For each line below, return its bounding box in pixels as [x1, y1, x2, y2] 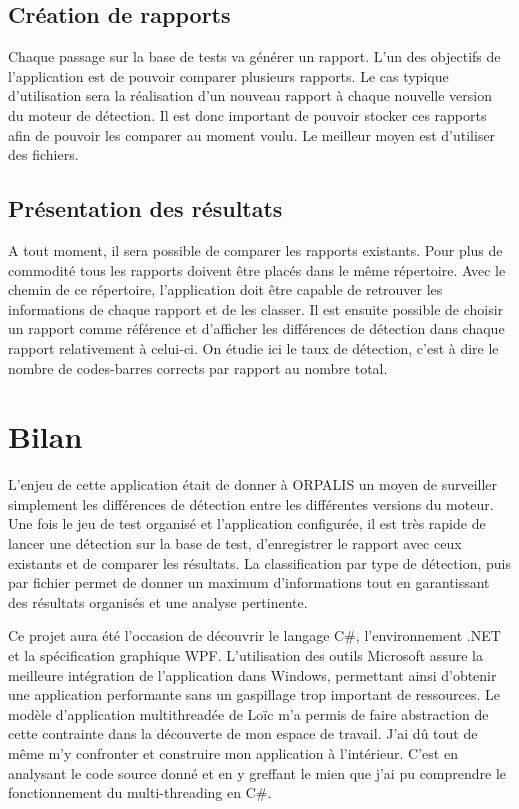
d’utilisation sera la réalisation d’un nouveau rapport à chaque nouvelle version [8, 85, 492, 106]
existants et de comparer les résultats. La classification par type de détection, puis [8, 552, 511, 573]
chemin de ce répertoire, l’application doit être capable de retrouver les [8, 279, 443, 300]
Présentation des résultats [8, 193, 283, 224]
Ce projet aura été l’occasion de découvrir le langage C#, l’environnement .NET [8, 625, 501, 646]
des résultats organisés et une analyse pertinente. [8, 591, 308, 612]
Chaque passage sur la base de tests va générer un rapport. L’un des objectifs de [8, 46, 501, 67]
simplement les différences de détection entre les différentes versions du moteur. [8, 493, 494, 514]
